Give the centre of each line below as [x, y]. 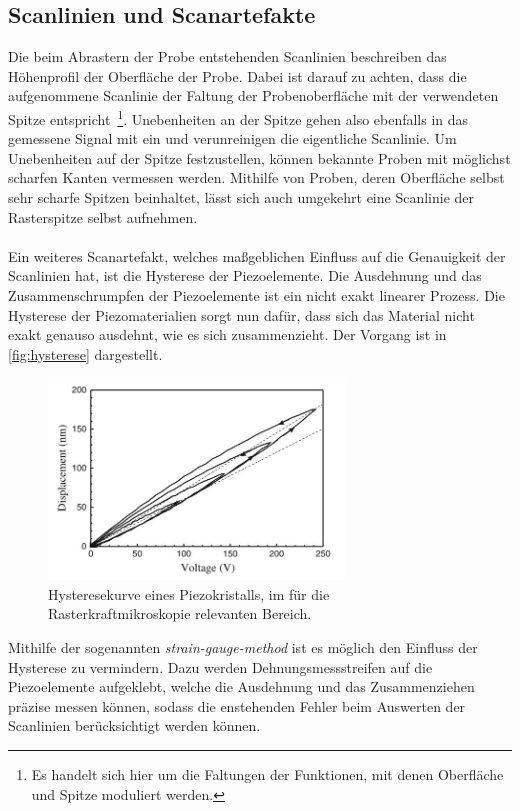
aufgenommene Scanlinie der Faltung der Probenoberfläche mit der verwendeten [253, 95]
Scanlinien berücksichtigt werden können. [134, 725]
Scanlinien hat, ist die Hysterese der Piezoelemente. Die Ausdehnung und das [245, 275]
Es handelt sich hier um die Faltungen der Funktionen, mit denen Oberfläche [267, 773]
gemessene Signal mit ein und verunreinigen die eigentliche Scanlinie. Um [232, 138]
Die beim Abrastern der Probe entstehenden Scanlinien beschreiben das [227, 56]
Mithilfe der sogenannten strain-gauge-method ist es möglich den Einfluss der [243, 646]
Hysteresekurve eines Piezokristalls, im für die [189, 593]
